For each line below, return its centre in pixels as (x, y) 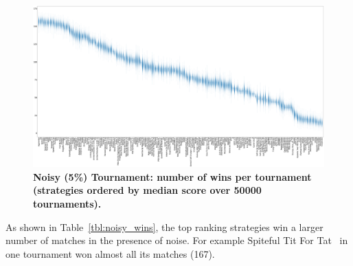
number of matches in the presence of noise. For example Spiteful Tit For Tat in (177, 240)
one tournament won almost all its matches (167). (110, 253)
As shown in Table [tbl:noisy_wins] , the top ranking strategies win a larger (164, 226)
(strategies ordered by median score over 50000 (147, 190)
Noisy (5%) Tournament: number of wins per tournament (172, 176)
